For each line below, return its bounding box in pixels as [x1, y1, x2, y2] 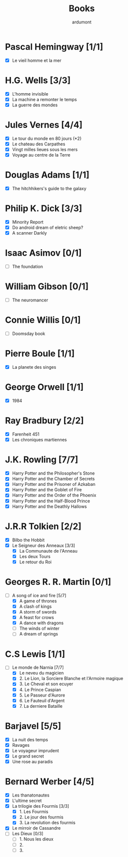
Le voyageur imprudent [12, 747, 59, 754]
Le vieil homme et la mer [12, 57, 62, 63]
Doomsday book [12, 331, 45, 337]
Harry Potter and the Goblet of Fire [12, 487, 82, 493]
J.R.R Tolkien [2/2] [5, 520, 82, 532]
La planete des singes [12, 364, 56, 370]
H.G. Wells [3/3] [5, 75, 71, 86]
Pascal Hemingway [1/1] [5, 41, 103, 52]
